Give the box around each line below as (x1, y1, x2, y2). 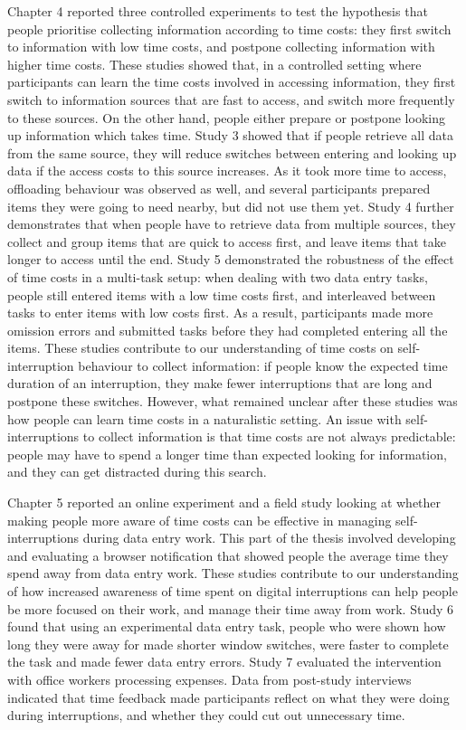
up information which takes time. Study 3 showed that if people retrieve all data (7, 126, 454, 145)
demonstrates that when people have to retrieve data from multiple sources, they (7, 214, 456, 233)
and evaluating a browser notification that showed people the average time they (7, 545, 449, 564)
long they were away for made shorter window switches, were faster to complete (7, 634, 449, 653)
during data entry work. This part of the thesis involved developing (82, 528, 456, 547)
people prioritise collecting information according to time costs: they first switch (7, 19, 452, 38)
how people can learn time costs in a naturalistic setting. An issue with (7, 409, 402, 428)
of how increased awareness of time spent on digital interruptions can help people (7, 582, 458, 600)
